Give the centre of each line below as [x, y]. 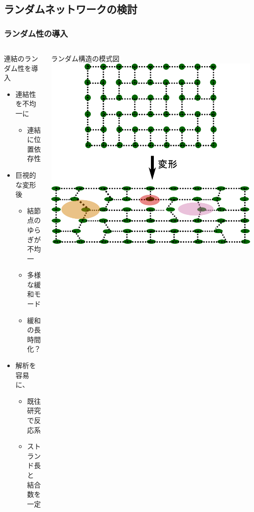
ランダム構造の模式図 [85, 58]
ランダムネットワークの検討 [71, 9]
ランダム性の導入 [36, 33]
